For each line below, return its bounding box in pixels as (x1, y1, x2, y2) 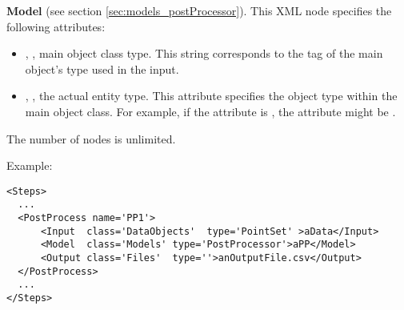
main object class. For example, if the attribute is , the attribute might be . (25, 103, 396, 119)
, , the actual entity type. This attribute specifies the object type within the (25, 87, 398, 104)
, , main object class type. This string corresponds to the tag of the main (25, 45, 383, 62)
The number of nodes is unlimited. (6, 130, 176, 147)
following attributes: (6, 18, 106, 34)
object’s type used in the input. (25, 60, 179, 77)
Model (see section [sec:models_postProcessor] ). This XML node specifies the (6, 2, 392, 18)
